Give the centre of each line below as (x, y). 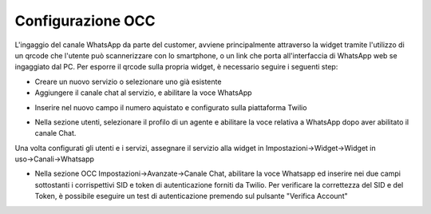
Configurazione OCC (85, 21)
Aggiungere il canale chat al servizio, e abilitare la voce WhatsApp (143, 93)
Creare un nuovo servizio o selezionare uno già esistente (128, 81)
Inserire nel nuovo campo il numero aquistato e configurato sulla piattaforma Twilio (171, 107)
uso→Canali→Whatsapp (55, 159)
